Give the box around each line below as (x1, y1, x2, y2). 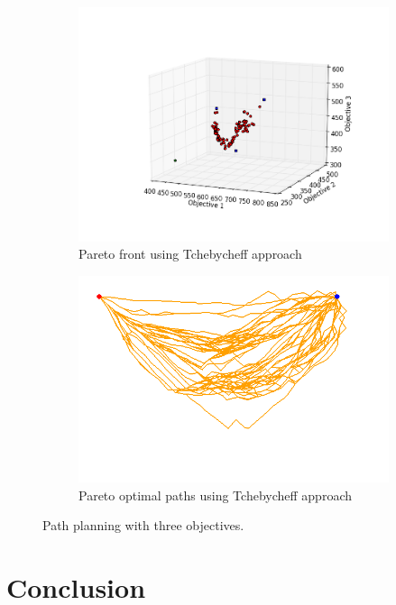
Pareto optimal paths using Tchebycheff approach (78, 485, 352, 504)
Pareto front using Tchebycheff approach (78, 244, 302, 263)
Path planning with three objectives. (42, 516, 244, 535)
